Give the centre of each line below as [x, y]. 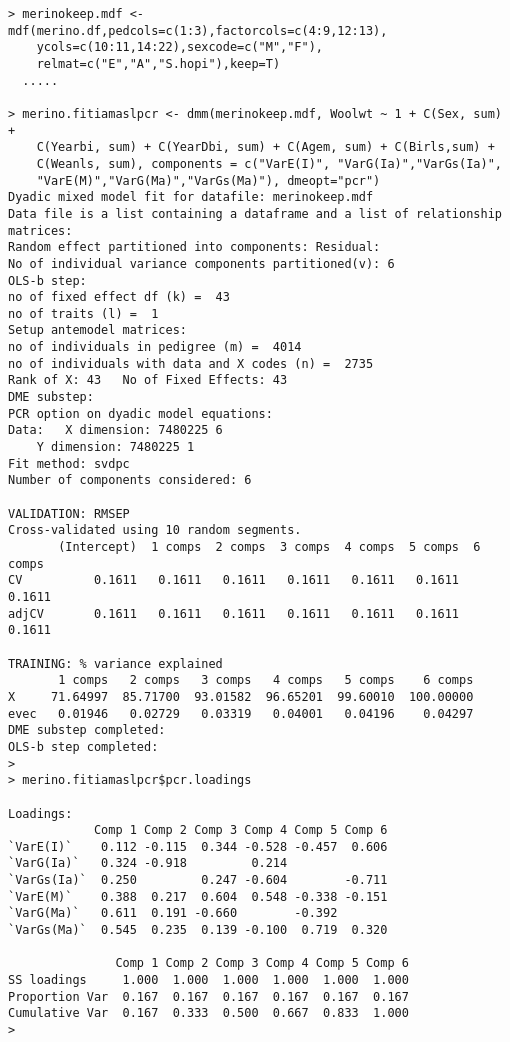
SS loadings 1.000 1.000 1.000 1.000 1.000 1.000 [208, 980]
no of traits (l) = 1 [83, 313]
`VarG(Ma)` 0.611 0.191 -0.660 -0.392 [173, 913]
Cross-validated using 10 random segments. [155, 530]
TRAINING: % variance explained [115, 663]
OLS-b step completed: [83, 746]
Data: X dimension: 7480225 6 [115, 430]
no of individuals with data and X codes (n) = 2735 [191, 363]
